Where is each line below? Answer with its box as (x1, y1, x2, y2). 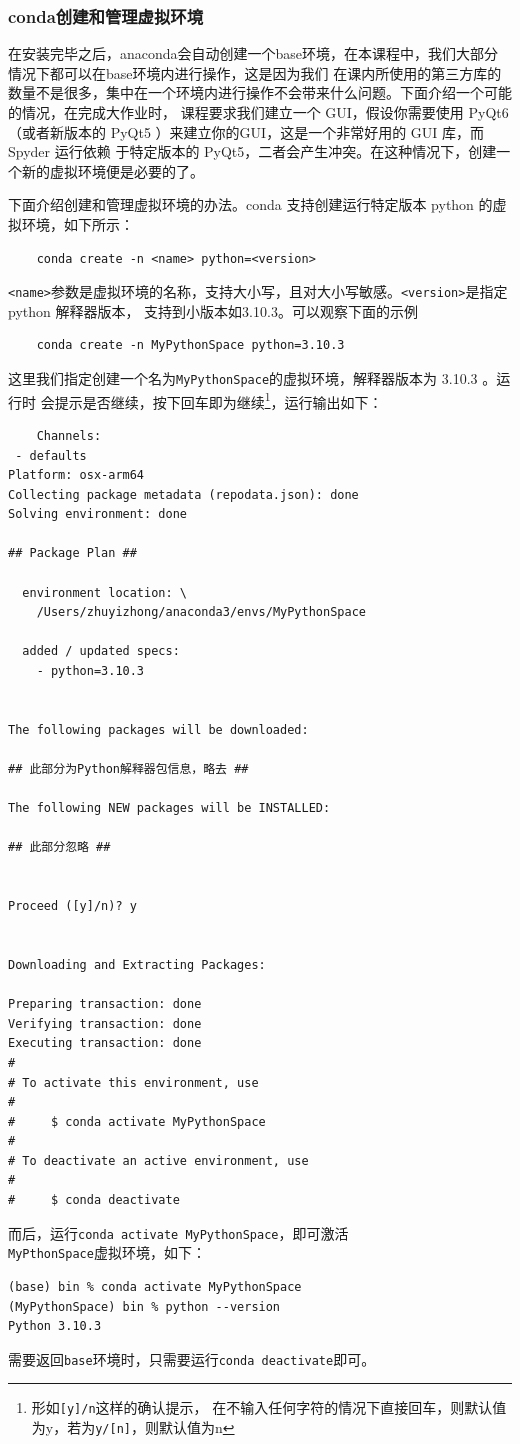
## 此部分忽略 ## (8, 840, 111, 855)
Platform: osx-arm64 (8, 468, 145, 483)
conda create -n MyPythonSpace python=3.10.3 (36, 338, 345, 353)
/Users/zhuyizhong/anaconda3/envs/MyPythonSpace (36, 605, 366, 620)
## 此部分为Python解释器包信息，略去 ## (8, 762, 249, 776)
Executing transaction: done (8, 1036, 202, 1051)
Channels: (36, 428, 102, 443)
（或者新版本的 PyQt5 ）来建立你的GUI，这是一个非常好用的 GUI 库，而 (8, 121, 484, 142)
